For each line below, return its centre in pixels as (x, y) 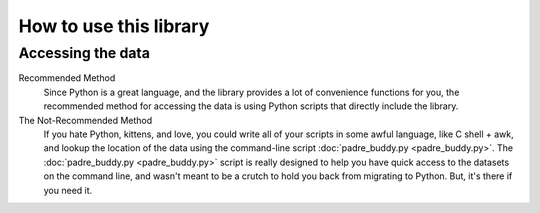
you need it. (68, 190)
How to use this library (114, 26)
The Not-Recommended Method (85, 120)
